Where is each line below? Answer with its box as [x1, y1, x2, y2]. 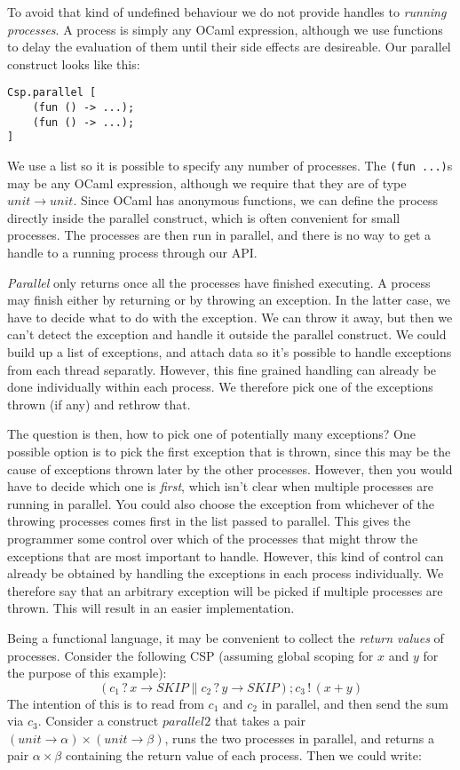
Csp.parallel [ [7, 86, 97, 99]
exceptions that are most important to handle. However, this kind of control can [7, 546, 444, 565]
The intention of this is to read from [7, 694, 204, 712]
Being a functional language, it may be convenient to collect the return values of [7, 628, 444, 647]
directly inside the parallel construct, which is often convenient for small [7, 208, 401, 226]
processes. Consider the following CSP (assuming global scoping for [7, 646, 374, 664]
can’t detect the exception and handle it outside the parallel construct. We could [7, 325, 447, 344]
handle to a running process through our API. [7, 243, 258, 262]
